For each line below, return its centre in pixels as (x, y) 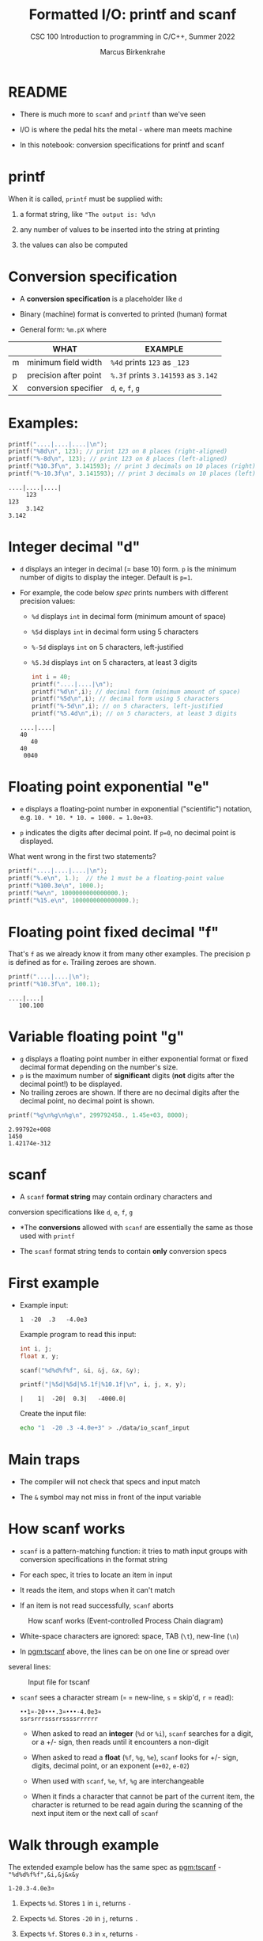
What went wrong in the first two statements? (82, 856)
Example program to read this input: (78, 1334)
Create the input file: (53, 1414)
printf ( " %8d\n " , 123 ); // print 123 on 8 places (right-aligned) (118, 452)
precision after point (64, 375)
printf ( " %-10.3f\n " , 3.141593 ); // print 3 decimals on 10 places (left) (132, 473)
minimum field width (65, 362)
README (38, 92)
